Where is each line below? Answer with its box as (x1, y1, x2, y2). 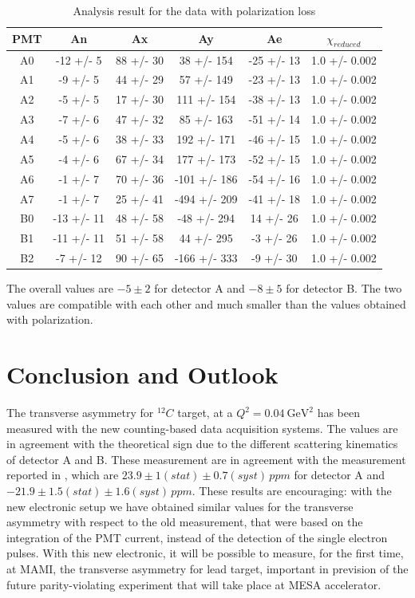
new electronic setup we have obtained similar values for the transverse (6, 498, 354, 514)
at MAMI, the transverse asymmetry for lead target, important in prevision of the (6, 561, 409, 577)
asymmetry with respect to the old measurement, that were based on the (6, 513, 363, 530)
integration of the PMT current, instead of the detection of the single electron (6, 529, 388, 545)
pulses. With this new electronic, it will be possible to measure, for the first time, (6, 545, 404, 561)
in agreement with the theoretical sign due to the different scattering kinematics (6, 435, 398, 452)
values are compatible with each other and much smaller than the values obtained (6, 295, 406, 312)
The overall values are (6, 280, 113, 297)
